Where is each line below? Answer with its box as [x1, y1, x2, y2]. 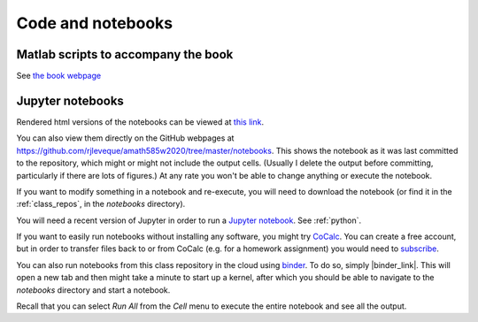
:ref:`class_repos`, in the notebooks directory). [16, 199, 186, 210]
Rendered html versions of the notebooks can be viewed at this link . [16, 116, 265, 127]
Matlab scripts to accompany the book [16, 47, 234, 62]
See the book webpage [16, 71, 102, 81]
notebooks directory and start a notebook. [16, 284, 171, 295]
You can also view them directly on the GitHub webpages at [16, 133, 235, 143]
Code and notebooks [16, 13, 173, 33]
